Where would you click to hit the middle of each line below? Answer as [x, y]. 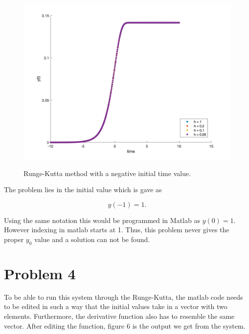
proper [14, 239]
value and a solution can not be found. [92, 239]
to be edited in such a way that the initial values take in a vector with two [116, 306]
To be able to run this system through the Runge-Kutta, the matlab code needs [124, 297]
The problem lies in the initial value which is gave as [83, 189]
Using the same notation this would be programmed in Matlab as [102, 220]
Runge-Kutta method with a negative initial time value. [107, 173]
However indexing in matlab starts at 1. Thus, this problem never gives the [117, 230]
